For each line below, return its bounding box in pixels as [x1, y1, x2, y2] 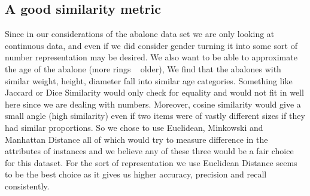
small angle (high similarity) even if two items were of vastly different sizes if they [5, 109, 305, 122]
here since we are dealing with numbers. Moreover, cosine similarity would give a [5, 97, 301, 110]
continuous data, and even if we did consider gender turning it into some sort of [5, 39, 297, 51]
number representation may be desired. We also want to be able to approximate [5, 51, 297, 63]
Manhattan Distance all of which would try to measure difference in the [5, 133, 268, 145]
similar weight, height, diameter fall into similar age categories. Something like [5, 74, 293, 87]
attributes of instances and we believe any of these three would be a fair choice [5, 145, 294, 157]
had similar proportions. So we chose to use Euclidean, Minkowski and [5, 121, 263, 133]
